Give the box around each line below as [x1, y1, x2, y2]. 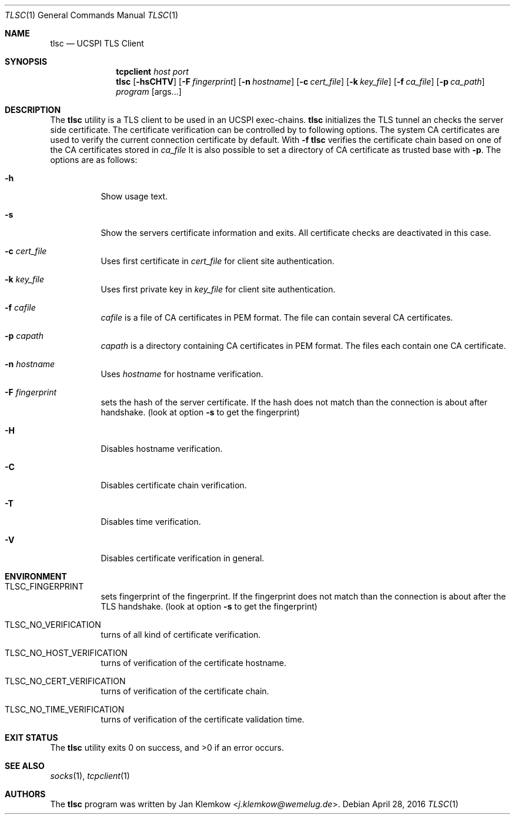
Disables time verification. [101, 517, 201, 527]
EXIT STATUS [5, 733, 58, 743]
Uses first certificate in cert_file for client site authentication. [101, 256, 335, 266]
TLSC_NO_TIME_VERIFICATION [5, 704, 125, 714]
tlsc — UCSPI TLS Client [50, 38, 144, 48]
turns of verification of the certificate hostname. [101, 658, 286, 668]
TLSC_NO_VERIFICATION [5, 620, 101, 630]
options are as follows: [50, 155, 138, 165]
